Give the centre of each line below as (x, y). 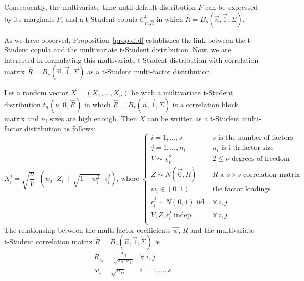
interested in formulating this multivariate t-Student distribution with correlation (131, 59)
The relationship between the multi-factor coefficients (87, 229)
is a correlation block (205, 104)
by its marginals (29, 19)
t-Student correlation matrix (48, 242)
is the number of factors (256, 138)
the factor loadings (242, 189)
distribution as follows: (60, 128)
